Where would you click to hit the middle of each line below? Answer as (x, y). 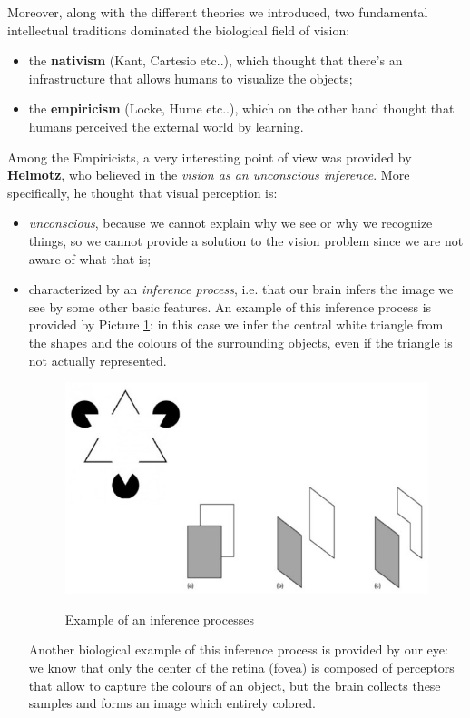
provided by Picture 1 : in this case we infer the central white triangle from (236, 325)
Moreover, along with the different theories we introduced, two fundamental (218, 12)
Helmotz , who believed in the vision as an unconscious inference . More (209, 175)
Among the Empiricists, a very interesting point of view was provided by (210, 157)
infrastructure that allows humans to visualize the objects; (191, 78)
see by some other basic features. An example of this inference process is (230, 306)
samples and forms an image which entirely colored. (172, 703)
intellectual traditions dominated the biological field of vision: (179, 30)
